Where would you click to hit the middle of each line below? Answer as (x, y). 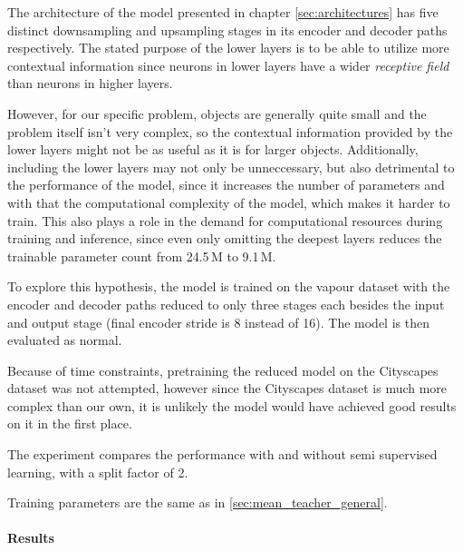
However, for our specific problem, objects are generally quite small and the (217, 113)
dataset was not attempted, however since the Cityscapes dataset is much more (227, 388)
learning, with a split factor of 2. (98, 472)
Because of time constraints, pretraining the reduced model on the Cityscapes (223, 370)
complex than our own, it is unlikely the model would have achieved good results (232, 405)
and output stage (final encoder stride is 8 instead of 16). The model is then (218, 322)
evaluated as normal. (65, 340)
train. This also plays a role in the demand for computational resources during (225, 220)
